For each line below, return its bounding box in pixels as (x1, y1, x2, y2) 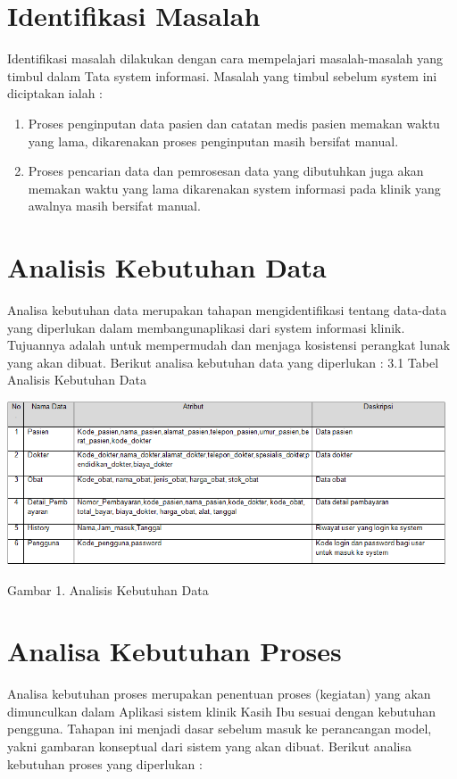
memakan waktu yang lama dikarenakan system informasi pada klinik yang (28, 178, 441, 197)
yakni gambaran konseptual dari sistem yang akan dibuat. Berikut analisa (7, 737, 411, 756)
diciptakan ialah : (7, 84, 103, 103)
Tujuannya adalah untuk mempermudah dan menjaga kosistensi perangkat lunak (7, 336, 451, 354)
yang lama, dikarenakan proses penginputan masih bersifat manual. (28, 131, 399, 150)
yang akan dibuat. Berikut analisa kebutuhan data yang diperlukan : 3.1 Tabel (7, 352, 439, 371)
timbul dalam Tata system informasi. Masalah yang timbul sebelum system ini (7, 66, 437, 85)
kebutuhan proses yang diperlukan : (7, 754, 203, 773)
